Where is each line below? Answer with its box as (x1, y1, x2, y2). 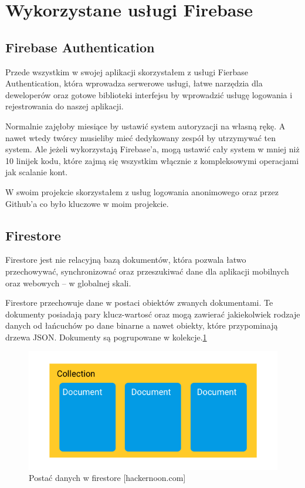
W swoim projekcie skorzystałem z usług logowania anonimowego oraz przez (5, 185, 279, 198)
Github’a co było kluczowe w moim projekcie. (5, 197, 169, 209)
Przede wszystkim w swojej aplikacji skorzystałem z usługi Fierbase (5, 65, 249, 78)
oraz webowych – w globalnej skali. (5, 276, 131, 289)
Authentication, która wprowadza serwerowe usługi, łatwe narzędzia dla (5, 77, 263, 89)
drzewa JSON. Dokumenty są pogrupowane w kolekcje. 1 (5, 330, 207, 343)
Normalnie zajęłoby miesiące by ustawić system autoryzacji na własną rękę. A (5, 119, 286, 132)
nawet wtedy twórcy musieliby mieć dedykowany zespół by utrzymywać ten (5, 131, 276, 143)
